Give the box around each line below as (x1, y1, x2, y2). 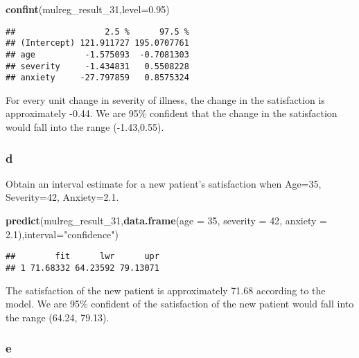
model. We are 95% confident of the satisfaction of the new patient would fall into (6, 296, 354, 311)
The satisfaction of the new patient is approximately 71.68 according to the (6, 283, 326, 297)
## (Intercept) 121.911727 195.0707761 (6, 38, 189, 48)
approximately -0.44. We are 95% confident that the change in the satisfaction (6, 106, 338, 120)
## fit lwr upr (6, 251, 159, 262)
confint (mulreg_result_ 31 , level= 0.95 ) (6, 2, 170, 16)
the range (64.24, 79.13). (6, 310, 110, 324)
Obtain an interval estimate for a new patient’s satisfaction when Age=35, (6, 176, 322, 190)
